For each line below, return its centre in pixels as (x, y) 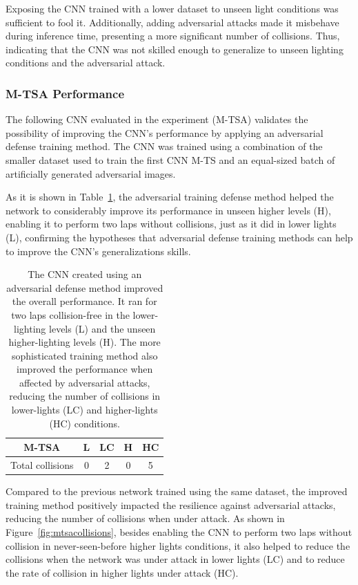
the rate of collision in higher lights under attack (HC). (122, 572)
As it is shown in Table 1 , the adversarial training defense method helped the (170, 197)
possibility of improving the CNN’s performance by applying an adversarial (165, 132)
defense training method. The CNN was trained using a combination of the (164, 146)
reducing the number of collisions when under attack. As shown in (145, 518)
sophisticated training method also (84, 355)
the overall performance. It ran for (84, 301)
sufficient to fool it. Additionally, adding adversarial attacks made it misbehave (172, 22)
